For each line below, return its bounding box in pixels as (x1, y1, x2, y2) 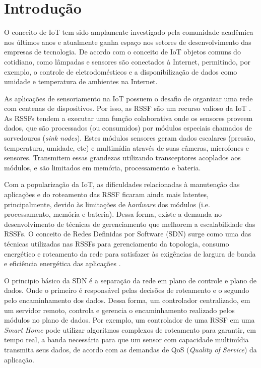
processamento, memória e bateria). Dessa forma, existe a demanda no (4, 209, 222, 219)
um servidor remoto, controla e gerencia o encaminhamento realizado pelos (4, 304, 235, 315)
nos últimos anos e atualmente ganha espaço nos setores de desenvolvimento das (4, 36, 251, 47)
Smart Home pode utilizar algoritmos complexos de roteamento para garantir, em (4, 324, 256, 335)
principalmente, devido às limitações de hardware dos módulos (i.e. (4, 199, 210, 209)
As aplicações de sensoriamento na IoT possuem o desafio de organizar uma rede (4, 93, 253, 103)
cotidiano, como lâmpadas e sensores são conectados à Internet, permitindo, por (4, 56, 251, 67)
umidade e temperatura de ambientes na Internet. (4, 76, 158, 87)
